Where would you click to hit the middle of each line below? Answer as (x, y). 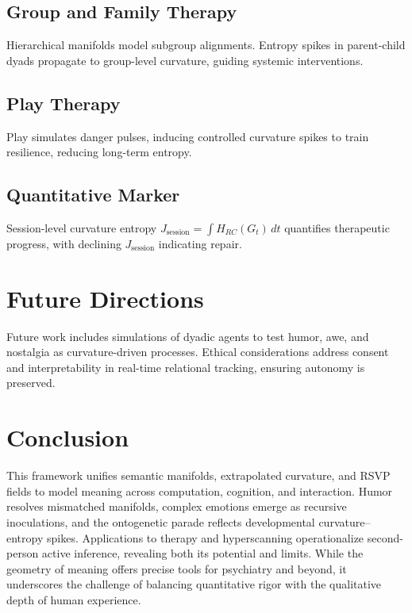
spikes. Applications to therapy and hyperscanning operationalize (205, 537)
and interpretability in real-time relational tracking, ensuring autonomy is (186, 367)
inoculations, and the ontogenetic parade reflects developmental (161, 521)
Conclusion (68, 437)
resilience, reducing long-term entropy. (99, 152)
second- (385, 537)
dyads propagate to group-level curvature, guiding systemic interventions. (185, 60)
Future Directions (105, 298)
